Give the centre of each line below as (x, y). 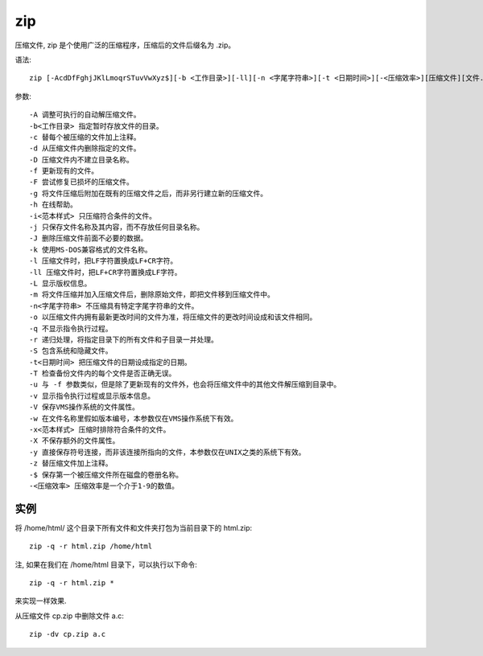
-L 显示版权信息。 (60, 283)
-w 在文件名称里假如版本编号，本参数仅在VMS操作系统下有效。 (134, 418)
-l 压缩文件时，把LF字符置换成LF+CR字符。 (103, 261)
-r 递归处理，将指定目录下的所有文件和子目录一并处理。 (124, 339)
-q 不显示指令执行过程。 (71, 328)
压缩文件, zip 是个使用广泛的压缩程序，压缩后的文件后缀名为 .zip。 (125, 45)
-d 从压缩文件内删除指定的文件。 (85, 148)
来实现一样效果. (41, 601)
